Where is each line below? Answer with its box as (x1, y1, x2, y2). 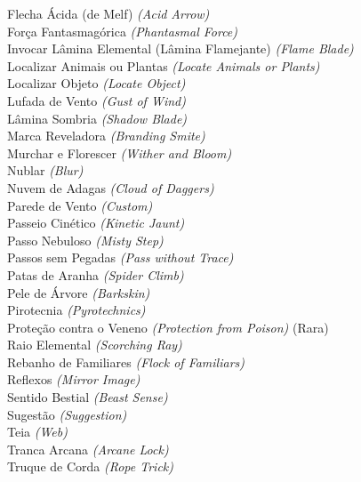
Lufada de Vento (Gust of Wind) (7, 91, 186, 109)
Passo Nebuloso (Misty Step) (7, 230, 164, 249)
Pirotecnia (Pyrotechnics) (7, 301, 146, 319)
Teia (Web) (7, 422, 68, 441)
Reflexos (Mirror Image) (7, 370, 140, 389)
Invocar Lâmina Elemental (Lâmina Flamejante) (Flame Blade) (7, 39, 354, 58)
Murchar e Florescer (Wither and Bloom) (7, 143, 232, 162)
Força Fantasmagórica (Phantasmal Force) (7, 21, 238, 40)
